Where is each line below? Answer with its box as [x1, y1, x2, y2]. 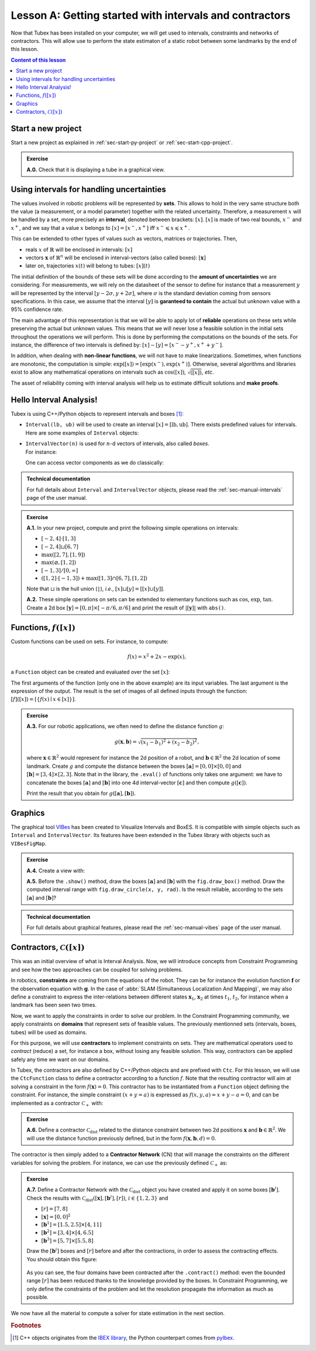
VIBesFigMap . [11, 839, 47, 847]
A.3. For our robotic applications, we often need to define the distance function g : [26, 723, 225, 730]
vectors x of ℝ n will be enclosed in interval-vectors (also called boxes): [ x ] [25, 253, 206, 261]
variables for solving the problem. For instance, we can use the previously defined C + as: [11, 1159, 228, 1167]
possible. [26, 1294, 49, 1301]
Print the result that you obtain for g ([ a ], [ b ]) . [26, 790, 136, 797]
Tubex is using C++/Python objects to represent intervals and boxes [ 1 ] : [11, 411, 184, 418]
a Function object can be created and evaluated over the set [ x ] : [11, 669, 170, 676]
